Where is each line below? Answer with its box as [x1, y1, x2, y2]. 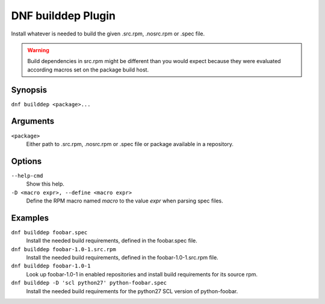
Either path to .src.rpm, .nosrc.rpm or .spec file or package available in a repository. [26, 140, 234, 147]
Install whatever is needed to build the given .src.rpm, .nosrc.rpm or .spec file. [11, 30, 205, 37]
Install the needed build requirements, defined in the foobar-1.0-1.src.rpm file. [26, 254, 219, 261]
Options [11, 156, 42, 166]
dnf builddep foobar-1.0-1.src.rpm [11, 246, 117, 252]
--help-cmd [11, 172, 43, 179]
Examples [11, 213, 49, 223]
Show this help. [26, 180, 64, 187]
